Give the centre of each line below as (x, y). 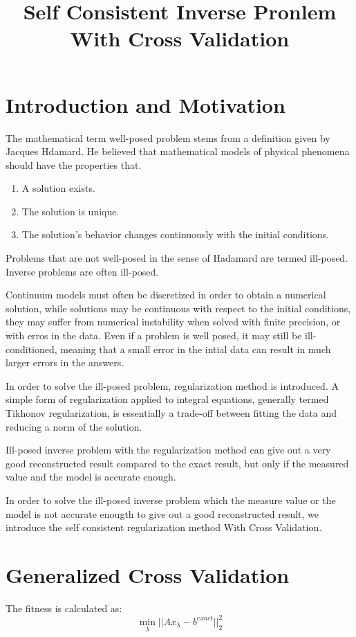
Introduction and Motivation (146, 104)
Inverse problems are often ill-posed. (82, 271)
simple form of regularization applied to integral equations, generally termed (167, 399)
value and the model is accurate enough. (91, 477)
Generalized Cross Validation (148, 574)
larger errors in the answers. (65, 362)
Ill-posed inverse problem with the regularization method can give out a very (168, 450)
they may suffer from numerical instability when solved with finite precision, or (173, 322)
